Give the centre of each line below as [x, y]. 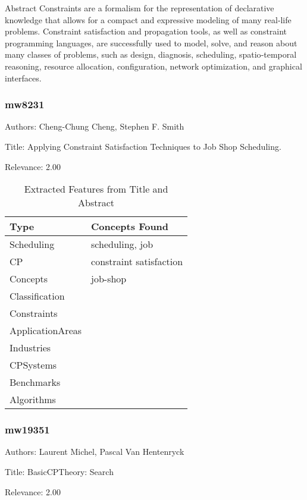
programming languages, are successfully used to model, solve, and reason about [151, 43]
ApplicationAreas [46, 331]
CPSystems [33, 365]
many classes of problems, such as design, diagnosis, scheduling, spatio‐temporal [151, 54]
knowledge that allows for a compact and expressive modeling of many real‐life [148, 19]
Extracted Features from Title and [96, 189]
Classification [37, 296]
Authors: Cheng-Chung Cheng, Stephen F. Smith [95, 126]
